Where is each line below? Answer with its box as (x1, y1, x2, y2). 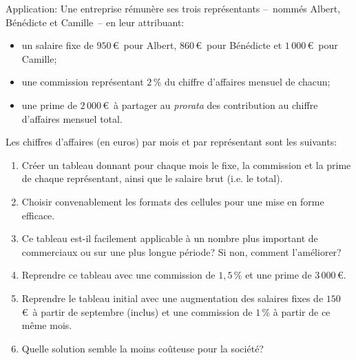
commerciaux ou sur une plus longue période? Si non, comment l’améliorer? (21, 244, 342, 259)
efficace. (21, 208, 55, 222)
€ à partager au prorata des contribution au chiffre (103, 97, 318, 112)
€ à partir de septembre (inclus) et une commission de (21, 304, 253, 319)
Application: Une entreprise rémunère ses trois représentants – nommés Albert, (6, 1, 341, 15)
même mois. (21, 318, 72, 332)
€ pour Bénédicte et (196, 38, 282, 52)
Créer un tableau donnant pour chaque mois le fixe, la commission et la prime (21, 157, 351, 172)
